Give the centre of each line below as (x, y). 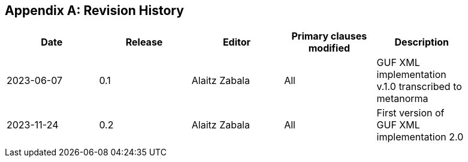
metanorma (402, 99)
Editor (237, 42)
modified (329, 48)
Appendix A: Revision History (94, 10)
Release (144, 42)
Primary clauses (329, 36)
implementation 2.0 (420, 137)
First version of (410, 113)
